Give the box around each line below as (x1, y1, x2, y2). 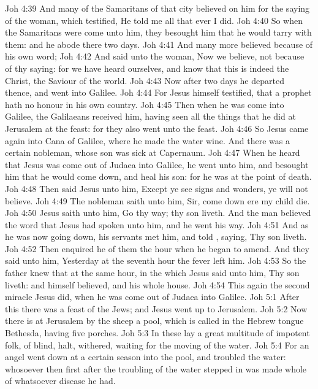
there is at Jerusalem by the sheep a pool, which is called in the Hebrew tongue (5, 314, 304, 327)
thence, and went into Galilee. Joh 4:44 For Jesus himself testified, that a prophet (5, 86, 312, 99)
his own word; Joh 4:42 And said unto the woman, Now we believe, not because (5, 50, 305, 63)
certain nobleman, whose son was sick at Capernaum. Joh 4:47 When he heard (5, 146, 300, 159)
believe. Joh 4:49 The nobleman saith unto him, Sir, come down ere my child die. (5, 194, 310, 207)
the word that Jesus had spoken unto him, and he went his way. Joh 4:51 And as (5, 218, 309, 231)
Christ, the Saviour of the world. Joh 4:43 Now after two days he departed (5, 74, 284, 87)
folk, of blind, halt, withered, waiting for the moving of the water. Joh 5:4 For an (5, 338, 309, 351)
